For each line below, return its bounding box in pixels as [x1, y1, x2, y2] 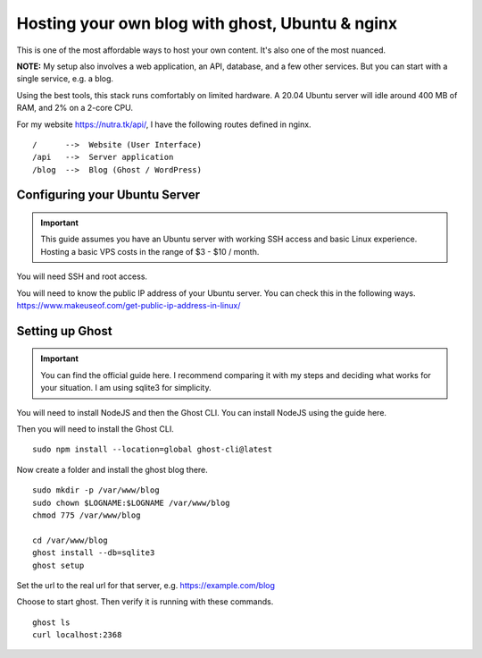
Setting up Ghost [16, 323, 112, 339]
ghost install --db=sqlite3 [32, 548, 155, 558]
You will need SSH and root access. [16, 271, 147, 282]
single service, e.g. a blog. [16, 73, 114, 84]
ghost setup [32, 560, 85, 570]
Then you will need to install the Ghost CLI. [16, 424, 174, 434]
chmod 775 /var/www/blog [32, 510, 141, 520]
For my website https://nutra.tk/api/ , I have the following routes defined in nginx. [16, 119, 312, 130]
